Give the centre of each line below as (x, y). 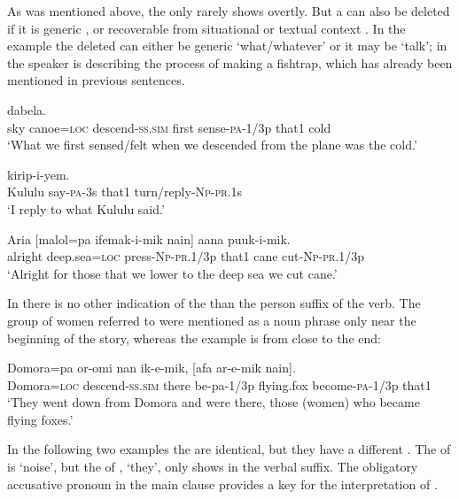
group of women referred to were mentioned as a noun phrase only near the (212, 320)
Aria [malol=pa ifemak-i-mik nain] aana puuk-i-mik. (149, 238)
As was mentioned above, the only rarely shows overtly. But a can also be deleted (229, 11)
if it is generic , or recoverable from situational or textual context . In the (206, 28)
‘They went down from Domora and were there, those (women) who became (214, 402)
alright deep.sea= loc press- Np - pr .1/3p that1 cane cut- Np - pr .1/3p (186, 256)
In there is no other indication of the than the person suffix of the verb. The (214, 303)
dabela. (27, 109)
